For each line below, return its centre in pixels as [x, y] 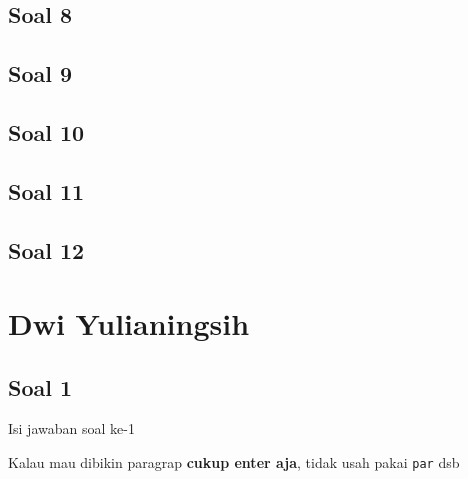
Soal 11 [46, 190]
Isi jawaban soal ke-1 [71, 428]
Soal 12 [46, 249]
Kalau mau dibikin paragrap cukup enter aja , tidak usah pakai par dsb [234, 462]
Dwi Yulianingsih [129, 323]
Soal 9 [40, 73]
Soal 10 [46, 131]
